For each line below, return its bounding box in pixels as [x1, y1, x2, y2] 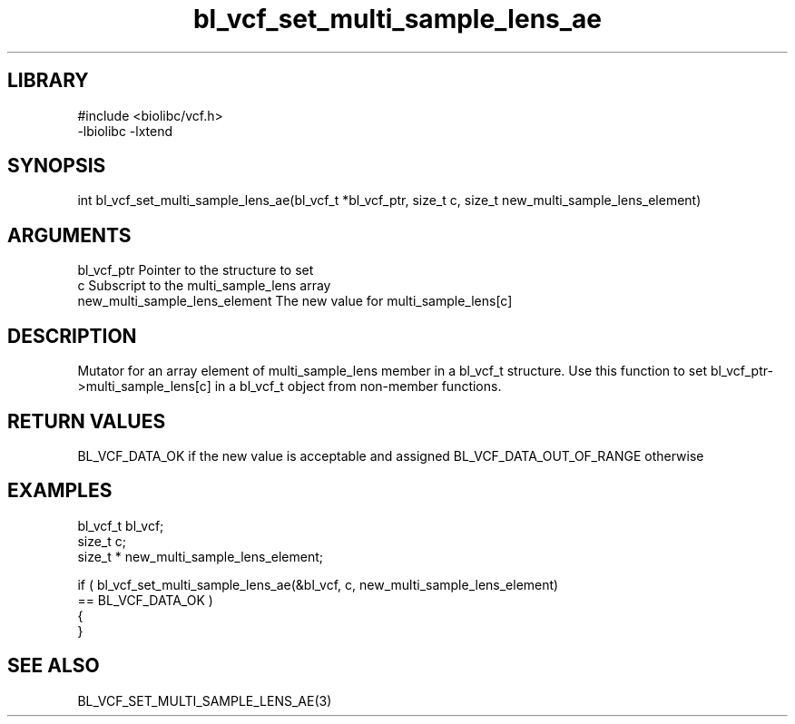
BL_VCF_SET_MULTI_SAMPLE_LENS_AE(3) [77, 692, 332, 709]
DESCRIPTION [7, 324, 137, 347]
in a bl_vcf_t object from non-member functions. [214, 378, 502, 395]
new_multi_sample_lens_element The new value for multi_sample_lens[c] [77, 293, 513, 309]
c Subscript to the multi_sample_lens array [77, 278, 331, 294]
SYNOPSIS [7, 154, 106, 178]
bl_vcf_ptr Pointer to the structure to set [77, 262, 314, 279]
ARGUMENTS [7, 223, 132, 247]
